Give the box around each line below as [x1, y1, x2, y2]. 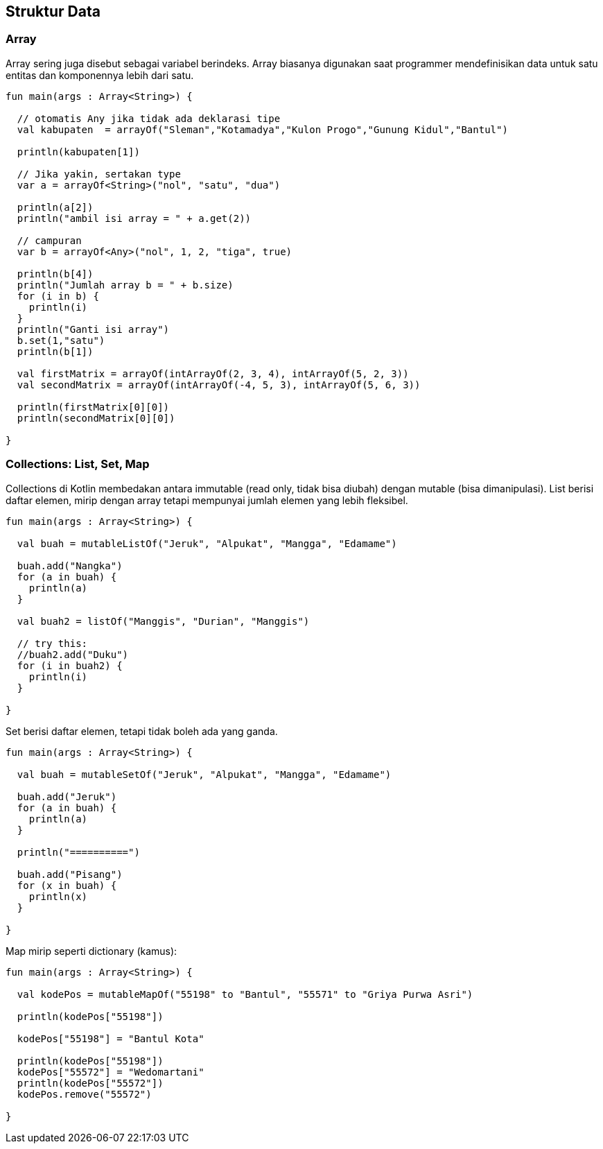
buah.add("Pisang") [17, 868, 123, 880]
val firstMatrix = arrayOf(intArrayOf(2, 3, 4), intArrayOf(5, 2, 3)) [17, 368, 409, 379]
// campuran [17, 234, 82, 246]
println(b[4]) [17, 268, 94, 279]
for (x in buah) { [17, 879, 117, 891]
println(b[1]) [17, 345, 94, 357]
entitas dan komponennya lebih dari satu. [6, 69, 194, 81]
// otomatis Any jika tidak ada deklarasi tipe [17, 112, 281, 124]
